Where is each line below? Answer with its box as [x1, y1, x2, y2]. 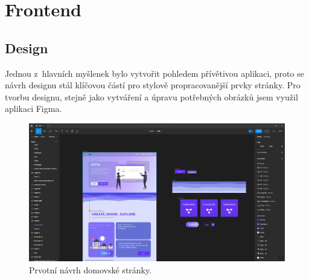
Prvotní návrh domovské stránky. [29, 263, 152, 276]
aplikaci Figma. [5, 102, 62, 115]
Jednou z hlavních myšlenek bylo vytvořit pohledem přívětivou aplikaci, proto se [5, 67, 304, 79]
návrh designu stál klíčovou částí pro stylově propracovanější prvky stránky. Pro [5, 79, 301, 91]
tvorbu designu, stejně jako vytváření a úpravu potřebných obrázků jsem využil [5, 90, 298, 103]
